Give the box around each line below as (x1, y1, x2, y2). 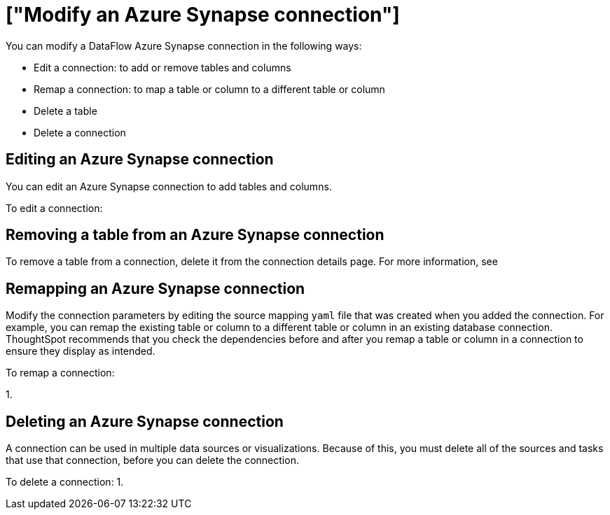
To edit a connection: (6, 202, 103, 214)
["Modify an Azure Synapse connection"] (6, 3, 400, 27)
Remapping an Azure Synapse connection (6, 279, 305, 297)
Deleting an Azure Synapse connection (6, 412, 284, 430)
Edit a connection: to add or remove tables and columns (34, 61, 291, 73)
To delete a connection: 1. (6, 476, 124, 488)
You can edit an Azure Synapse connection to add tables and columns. (6, 180, 332, 192)
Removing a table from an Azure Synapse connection (6, 226, 384, 244)
